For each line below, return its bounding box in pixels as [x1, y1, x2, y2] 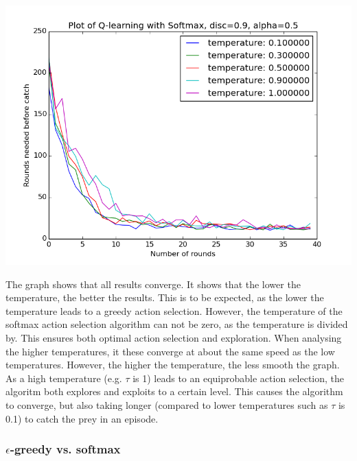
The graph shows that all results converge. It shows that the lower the [5, 276, 301, 291]
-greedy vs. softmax [10, 440, 121, 458]
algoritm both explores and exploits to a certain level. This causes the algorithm [5, 384, 343, 399]
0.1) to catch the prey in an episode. [5, 411, 159, 425]
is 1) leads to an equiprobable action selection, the [133, 370, 345, 385]
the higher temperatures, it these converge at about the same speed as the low [5, 344, 335, 358]
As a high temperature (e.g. [5, 370, 122, 385]
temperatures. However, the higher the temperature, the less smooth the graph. [5, 357, 340, 372]
